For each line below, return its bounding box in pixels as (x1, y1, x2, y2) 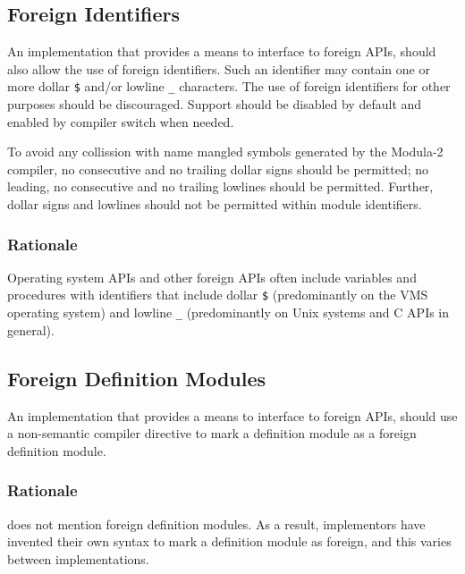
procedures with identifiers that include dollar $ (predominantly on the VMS (7, 285, 428, 304)
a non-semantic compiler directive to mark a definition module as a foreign (7, 424, 417, 443)
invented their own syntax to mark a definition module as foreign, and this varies (7, 532, 452, 551)
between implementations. (7, 549, 149, 568)
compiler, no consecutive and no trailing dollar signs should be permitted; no (7, 159, 429, 178)
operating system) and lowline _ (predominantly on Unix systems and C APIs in (7, 303, 450, 322)
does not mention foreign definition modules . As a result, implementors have (7, 514, 426, 533)
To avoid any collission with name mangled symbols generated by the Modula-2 (7, 142, 444, 161)
